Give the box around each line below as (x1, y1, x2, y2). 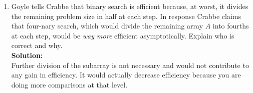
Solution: (11, 49, 43, 60)
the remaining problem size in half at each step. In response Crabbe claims (11, 10, 241, 21)
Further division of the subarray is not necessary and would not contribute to (11, 59, 249, 70)
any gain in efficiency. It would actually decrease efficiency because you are (11, 69, 241, 80)
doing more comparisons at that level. (11, 79, 128, 89)
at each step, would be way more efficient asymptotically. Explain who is (11, 30, 234, 40)
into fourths (212, 20, 249, 31)
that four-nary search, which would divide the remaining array (11, 20, 203, 31)
